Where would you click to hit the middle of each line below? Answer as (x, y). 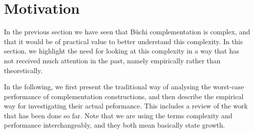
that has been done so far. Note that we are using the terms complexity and (118, 115)
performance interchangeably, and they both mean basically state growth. (114, 125)
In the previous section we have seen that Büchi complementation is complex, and (127, 32)
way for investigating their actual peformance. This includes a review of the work (126, 106)
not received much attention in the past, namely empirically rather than (112, 60)
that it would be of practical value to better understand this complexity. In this (124, 41)
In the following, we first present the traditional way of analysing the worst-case (124, 87)
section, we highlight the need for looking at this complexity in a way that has (122, 51)
